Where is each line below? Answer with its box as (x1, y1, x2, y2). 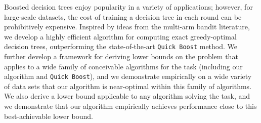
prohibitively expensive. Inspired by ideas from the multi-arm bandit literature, (4, 21, 250, 32)
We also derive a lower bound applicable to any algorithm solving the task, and (4, 91, 250, 101)
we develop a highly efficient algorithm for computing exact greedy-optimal (4, 31, 237, 42)
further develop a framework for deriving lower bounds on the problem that (4, 51, 238, 62)
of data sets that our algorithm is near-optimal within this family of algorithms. (4, 80, 252, 91)
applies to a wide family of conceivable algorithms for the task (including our (4, 61, 243, 71)
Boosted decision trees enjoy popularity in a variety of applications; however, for (4, 2, 253, 12)
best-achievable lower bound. (4, 110, 93, 121)
